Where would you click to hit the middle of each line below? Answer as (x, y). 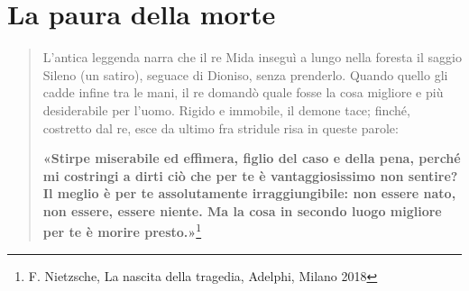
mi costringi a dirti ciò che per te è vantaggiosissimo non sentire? (250, 175)
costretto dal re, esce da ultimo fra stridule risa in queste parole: (221, 127)
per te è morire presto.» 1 (122, 231)
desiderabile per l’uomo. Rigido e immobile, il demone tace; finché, (226, 109)
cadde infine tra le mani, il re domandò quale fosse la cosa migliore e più (243, 92)
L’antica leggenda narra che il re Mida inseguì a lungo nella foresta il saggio (252, 57)
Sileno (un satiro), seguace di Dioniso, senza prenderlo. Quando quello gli (245, 74)
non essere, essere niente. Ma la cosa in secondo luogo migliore (242, 210)
